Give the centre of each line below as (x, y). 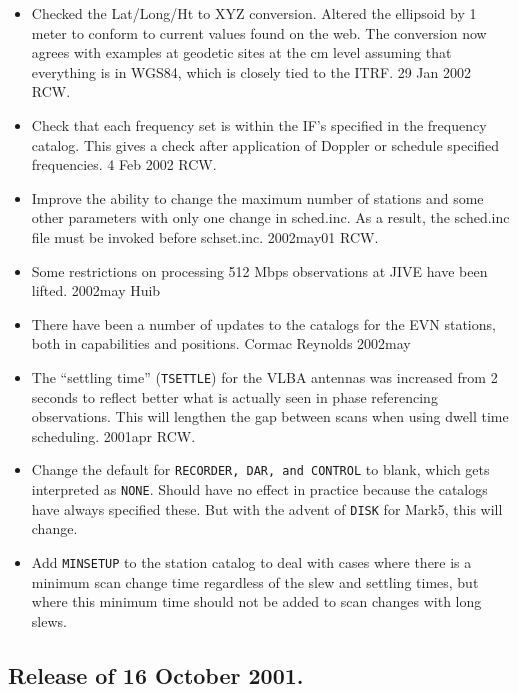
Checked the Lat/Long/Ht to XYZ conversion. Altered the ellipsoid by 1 (254, 13)
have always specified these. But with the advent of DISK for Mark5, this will (267, 508)
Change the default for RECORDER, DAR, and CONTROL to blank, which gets (260, 469)
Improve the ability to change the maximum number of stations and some (257, 197)
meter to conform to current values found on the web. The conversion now (259, 32)
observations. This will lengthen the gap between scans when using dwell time (270, 416)
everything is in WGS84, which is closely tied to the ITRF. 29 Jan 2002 (251, 71)
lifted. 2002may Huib (96, 290)
